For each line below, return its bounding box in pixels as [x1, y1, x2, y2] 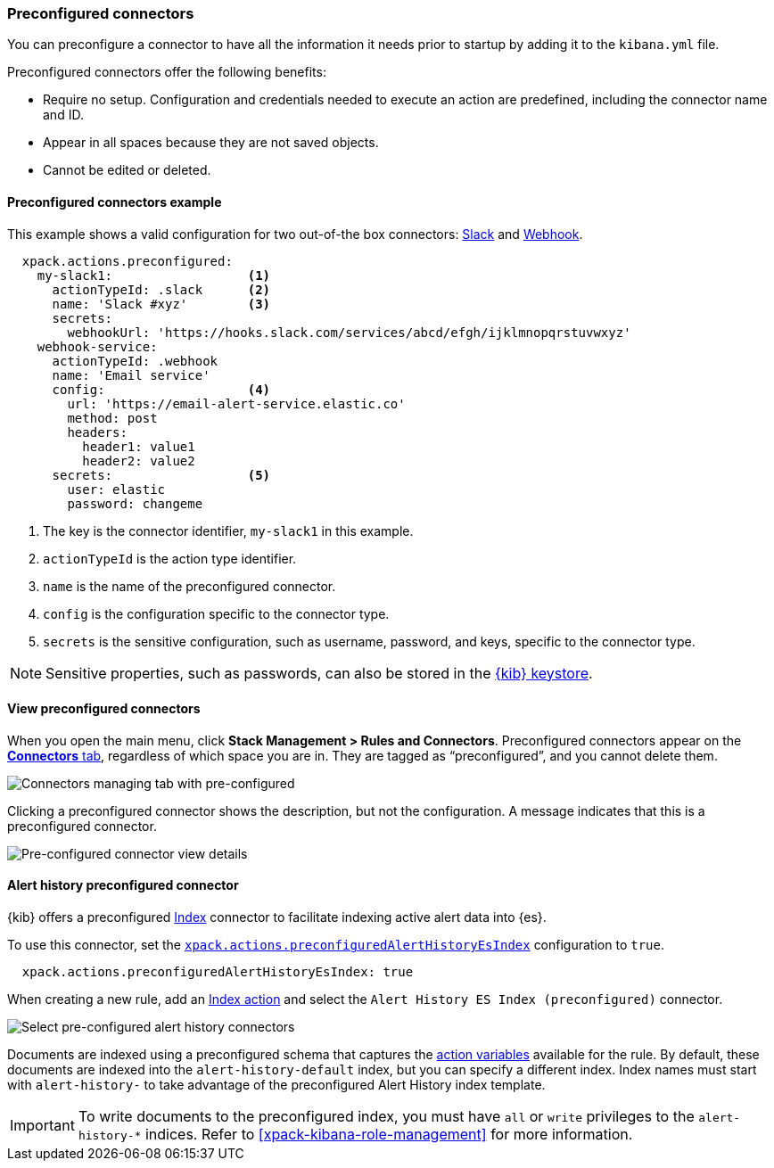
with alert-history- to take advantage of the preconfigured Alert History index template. [7, 1077, 546, 1093]
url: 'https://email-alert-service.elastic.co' [67, 396, 406, 411]
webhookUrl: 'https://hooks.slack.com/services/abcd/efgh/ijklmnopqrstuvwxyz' [67, 325, 631, 340]
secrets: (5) [52, 467, 271, 482]
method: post [67, 410, 158, 425]
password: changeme [67, 496, 203, 511]
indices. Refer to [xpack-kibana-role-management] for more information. [144, 1125, 633, 1144]
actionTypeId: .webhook [52, 353, 218, 368]
